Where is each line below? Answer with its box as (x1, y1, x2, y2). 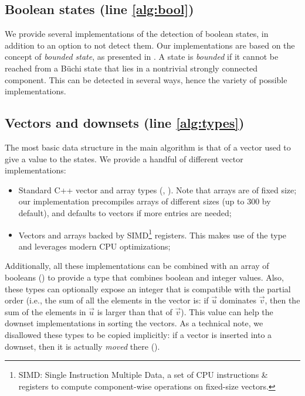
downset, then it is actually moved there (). (5, 340, 160, 352)
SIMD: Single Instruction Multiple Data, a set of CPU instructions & (18, 368, 268, 381)
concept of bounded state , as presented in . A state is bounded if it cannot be (5, 50, 279, 63)
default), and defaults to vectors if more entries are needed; (18, 206, 232, 219)
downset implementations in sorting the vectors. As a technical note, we (5, 317, 263, 329)
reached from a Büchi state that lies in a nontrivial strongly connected (5, 62, 258, 74)
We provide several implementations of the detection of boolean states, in (5, 28, 269, 40)
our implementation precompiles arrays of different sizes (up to (18, 195, 245, 207)
